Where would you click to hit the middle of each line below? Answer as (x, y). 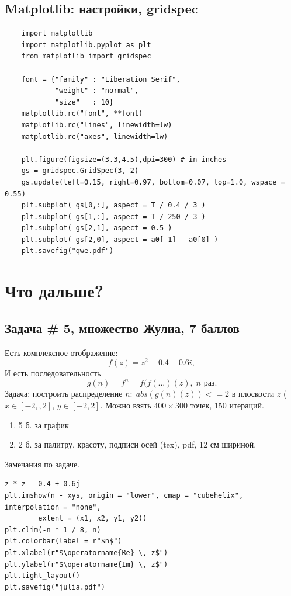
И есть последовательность (53, 373)
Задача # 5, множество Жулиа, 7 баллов (122, 328)
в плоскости (253, 394)
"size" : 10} (84, 102)
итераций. (247, 405)
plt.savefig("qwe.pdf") (67, 251)
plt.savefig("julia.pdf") (55, 587)
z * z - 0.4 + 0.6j (42, 484)
